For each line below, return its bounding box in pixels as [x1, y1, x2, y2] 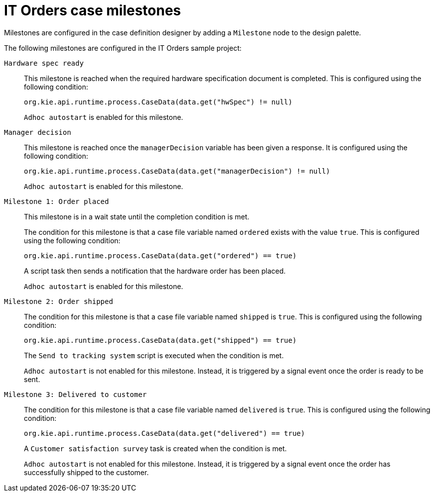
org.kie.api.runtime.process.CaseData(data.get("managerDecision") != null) [24, 167, 330, 175]
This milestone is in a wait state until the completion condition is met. [24, 212, 249, 221]
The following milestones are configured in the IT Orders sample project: [4, 43, 242, 52]
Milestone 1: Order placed [4, 197, 109, 205]
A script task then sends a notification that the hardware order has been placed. [24, 266, 286, 275]
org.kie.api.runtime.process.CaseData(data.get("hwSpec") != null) [24, 98, 293, 106]
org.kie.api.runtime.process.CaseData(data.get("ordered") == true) [24, 251, 297, 260]
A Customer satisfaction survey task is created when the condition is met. [24, 444, 287, 453]
